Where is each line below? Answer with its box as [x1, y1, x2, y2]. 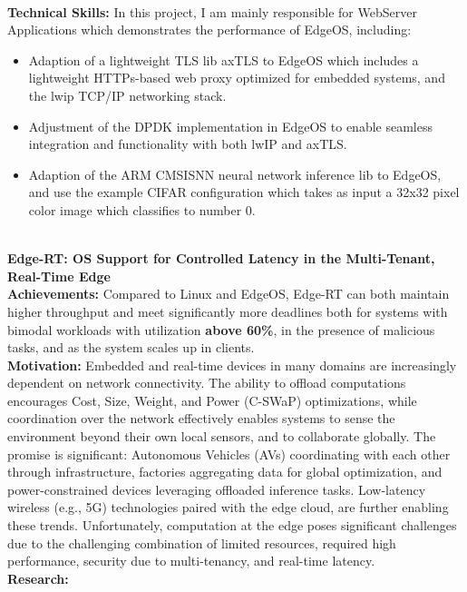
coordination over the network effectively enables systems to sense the [7, 409, 395, 428]
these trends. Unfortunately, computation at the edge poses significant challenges [7, 516, 457, 535]
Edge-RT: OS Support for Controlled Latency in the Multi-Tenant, [7, 249, 435, 268]
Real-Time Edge [7, 266, 111, 285]
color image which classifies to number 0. [28, 200, 256, 219]
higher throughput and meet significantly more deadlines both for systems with [7, 301, 448, 321]
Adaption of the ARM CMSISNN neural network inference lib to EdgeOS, [28, 164, 442, 183]
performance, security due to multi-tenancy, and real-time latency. [7, 551, 375, 570]
